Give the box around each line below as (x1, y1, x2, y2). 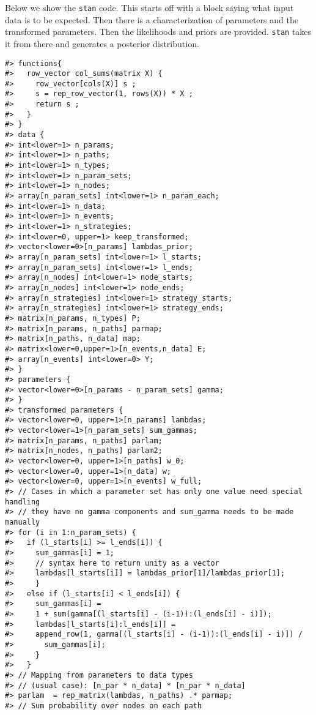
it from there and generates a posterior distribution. (5, 37, 199, 50)
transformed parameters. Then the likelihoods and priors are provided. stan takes (5, 25, 312, 38)
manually (5, 518, 40, 527)
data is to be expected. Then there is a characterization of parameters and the (5, 13, 298, 26)
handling (5, 497, 40, 506)
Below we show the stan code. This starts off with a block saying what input (5, 1, 294, 13)
